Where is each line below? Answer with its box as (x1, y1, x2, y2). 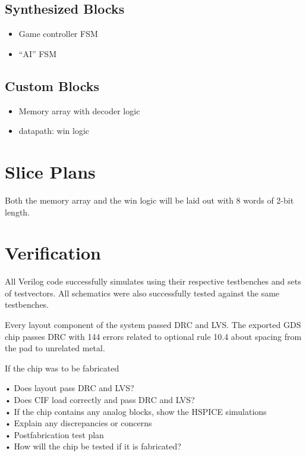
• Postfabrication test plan (5, 428, 104, 441)
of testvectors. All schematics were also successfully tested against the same (5, 286, 280, 299)
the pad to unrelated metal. (5, 342, 105, 354)
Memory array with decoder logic (18, 104, 140, 117)
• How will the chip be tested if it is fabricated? (5, 440, 181, 452)
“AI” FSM (18, 47, 56, 60)
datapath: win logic (18, 124, 90, 137)
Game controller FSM (18, 27, 98, 40)
